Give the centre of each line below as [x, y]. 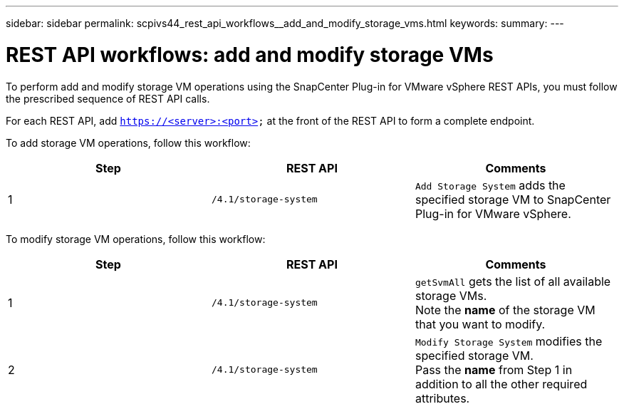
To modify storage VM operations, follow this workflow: [136, 239]
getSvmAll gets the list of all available [513, 281]
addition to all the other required [501, 384]
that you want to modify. [480, 324]
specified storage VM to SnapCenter [513, 199]
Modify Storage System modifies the [509, 341]
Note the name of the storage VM [505, 310]
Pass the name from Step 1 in [494, 369]
